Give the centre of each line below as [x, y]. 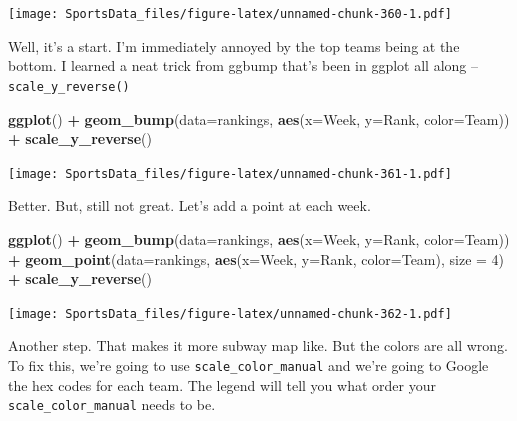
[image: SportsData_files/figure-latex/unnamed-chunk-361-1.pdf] [230, 173]
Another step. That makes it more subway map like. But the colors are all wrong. [258, 345]
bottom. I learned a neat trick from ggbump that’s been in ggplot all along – [243, 65]
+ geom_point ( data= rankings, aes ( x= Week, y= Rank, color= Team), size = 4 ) [256, 258]
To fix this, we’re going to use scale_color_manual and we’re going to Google [248, 364]
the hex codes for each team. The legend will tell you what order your [222, 384]
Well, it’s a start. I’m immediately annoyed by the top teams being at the [234, 45]
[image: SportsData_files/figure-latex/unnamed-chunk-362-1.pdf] [230, 313]
